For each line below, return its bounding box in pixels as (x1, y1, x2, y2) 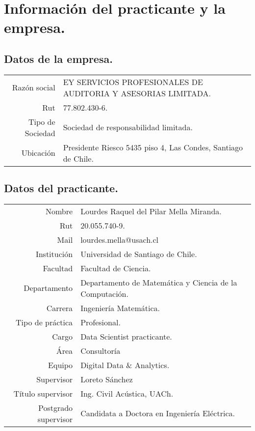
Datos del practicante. (4, 180, 118, 196)
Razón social (12, 82, 55, 93)
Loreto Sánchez (80, 373, 133, 385)
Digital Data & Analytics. (80, 359, 170, 371)
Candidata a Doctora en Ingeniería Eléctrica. (80, 407, 235, 419)
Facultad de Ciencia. (80, 262, 151, 274)
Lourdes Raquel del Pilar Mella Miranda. (80, 205, 222, 217)
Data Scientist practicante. (80, 330, 172, 342)
